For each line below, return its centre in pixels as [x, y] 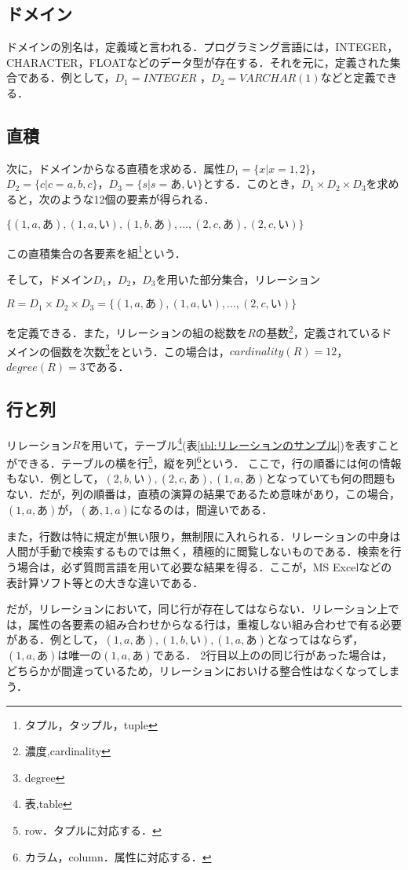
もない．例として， [55, 478]
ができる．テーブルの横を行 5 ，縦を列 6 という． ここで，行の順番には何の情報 [204, 461]
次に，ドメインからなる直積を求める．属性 [116, 168]
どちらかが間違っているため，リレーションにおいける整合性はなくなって [192, 671]
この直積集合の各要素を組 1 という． [96, 251]
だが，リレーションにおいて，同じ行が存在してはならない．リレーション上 [197, 609]
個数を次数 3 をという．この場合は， [140, 350]
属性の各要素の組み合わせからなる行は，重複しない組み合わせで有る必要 [215, 624]
